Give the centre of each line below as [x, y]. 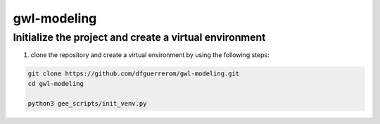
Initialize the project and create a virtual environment [139, 37]
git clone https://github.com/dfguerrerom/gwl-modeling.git [134, 74]
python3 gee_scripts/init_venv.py [87, 103]
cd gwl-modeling [56, 83]
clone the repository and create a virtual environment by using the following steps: [150, 55]
